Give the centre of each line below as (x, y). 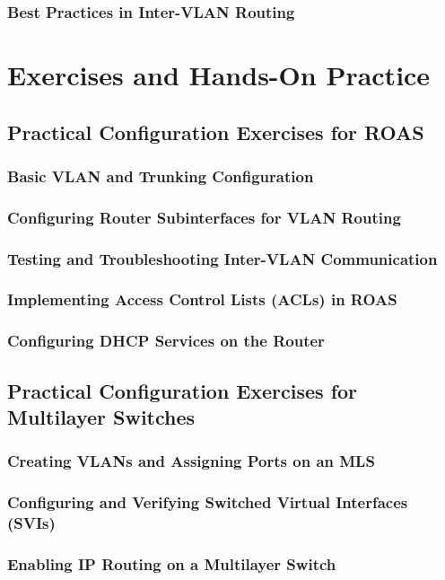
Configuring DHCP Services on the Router (166, 341)
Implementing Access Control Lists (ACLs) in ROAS (202, 299)
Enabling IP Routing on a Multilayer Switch (172, 563)
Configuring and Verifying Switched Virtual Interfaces (208, 502)
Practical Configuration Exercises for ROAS (216, 132)
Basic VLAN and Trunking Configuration (161, 176)
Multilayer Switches (101, 417)
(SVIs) (31, 523)
